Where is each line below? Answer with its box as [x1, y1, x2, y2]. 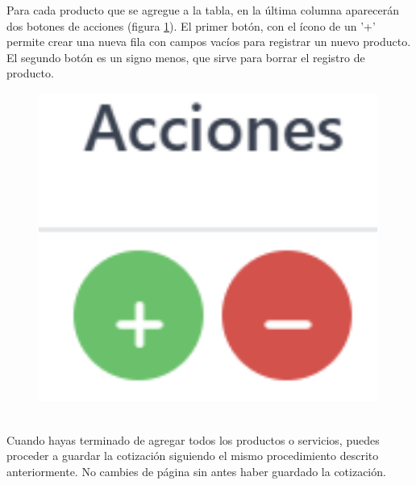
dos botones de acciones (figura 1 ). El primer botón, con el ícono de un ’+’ [6, 17, 376, 34]
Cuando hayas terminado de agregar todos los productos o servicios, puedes [6, 431, 380, 448]
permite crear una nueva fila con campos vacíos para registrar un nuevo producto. [6, 33, 411, 50]
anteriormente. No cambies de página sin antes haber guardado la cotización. [6, 462, 386, 479]
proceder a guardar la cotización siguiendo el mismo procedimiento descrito [6, 447, 379, 464]
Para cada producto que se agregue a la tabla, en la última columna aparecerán [6, 2, 399, 18]
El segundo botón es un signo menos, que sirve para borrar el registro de [6, 48, 365, 65]
